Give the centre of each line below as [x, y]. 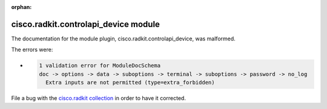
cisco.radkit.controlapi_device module [86, 24]
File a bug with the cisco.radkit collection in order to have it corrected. [98, 98]
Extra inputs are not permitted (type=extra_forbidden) [130, 83]
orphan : [21, 7]
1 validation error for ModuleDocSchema [100, 66]
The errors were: [32, 50]
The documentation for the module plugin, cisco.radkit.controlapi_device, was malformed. [123, 39]
